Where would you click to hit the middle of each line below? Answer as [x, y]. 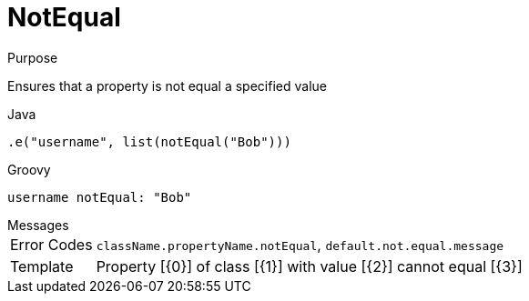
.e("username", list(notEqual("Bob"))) [149, 141]
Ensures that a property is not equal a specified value [167, 85]
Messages [38, 225]
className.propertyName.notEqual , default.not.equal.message [300, 244]
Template [42, 266]
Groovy [29, 169]
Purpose [33, 57]
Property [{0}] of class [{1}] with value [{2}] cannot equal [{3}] [309, 266]
